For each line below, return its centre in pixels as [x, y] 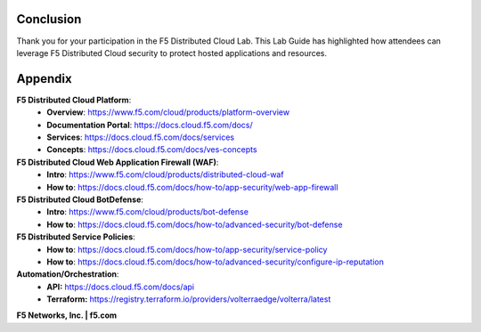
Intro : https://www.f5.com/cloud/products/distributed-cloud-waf [165, 174]
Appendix [44, 79]
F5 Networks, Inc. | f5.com [67, 315]
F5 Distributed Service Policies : [76, 237]
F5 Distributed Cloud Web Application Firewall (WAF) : [118, 162]
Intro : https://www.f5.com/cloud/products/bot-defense [148, 212]
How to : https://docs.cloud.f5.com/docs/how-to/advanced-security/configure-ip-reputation [216, 262]
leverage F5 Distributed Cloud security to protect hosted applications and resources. [172, 53]
